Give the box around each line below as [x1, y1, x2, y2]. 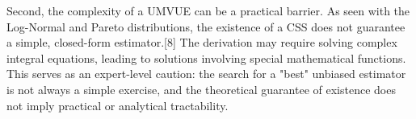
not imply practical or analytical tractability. [6, 96, 229, 113]
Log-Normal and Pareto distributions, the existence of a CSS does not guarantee [6, 18, 405, 35]
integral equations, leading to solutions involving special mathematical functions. [6, 49, 406, 66]
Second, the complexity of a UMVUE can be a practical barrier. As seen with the [6, 2, 410, 18]
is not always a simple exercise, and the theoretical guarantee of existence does [6, 80, 396, 97]
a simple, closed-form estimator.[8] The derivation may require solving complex [6, 34, 397, 51]
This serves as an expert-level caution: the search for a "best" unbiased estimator [6, 65, 406, 82]
